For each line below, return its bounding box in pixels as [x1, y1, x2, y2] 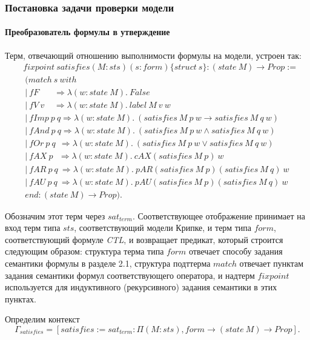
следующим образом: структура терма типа [5, 245, 164, 258]
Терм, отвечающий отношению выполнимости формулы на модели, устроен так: [5, 48, 302, 61]
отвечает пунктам [239, 256, 304, 269]
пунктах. [5, 292, 36, 305]
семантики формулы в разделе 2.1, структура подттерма [5, 256, 211, 269]
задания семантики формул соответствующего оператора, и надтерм [5, 268, 255, 281]
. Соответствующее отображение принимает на [132, 209, 305, 222]
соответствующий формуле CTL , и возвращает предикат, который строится [5, 233, 283, 245]
